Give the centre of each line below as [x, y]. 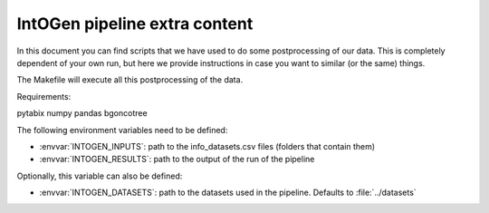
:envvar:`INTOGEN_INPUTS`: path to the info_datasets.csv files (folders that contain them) [207, 146]
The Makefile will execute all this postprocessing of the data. [130, 80]
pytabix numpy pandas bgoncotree [82, 113]
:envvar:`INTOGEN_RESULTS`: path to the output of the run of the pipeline [177, 160]
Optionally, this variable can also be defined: [100, 176]
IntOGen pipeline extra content [135, 24]
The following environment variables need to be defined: [122, 130]
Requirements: [44, 96]
